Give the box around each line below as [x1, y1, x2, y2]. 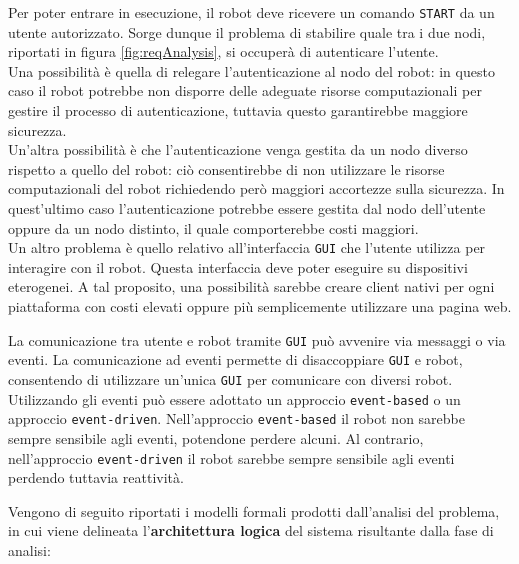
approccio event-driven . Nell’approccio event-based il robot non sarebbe [8, 408, 465, 429]
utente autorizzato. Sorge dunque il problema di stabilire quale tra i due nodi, [8, 21, 486, 42]
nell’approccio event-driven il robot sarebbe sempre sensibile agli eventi [8, 447, 455, 468]
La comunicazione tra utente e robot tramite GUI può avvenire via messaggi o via [8, 329, 506, 350]
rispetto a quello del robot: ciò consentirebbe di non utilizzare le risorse [8, 158, 445, 179]
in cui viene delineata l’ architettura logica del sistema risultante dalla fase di [8, 520, 494, 541]
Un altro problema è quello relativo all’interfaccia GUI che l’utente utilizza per [8, 237, 486, 258]
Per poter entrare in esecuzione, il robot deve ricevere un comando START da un [8, 2, 495, 22]
